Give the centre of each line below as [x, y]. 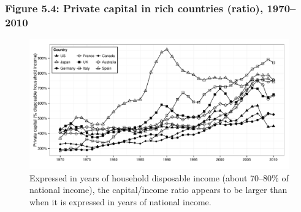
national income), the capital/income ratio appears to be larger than [158, 190]
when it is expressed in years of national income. [120, 201]
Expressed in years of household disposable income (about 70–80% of [159, 177]
